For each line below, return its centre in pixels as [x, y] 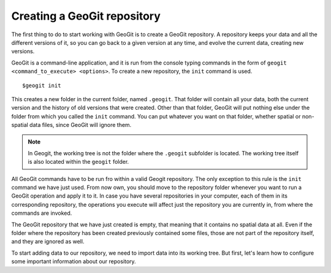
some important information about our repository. [74, 261]
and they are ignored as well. [48, 242]
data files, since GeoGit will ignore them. [81, 125]
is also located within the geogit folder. [78, 162]
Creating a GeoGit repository [86, 16]
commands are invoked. [42, 213]
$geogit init [42, 85]
